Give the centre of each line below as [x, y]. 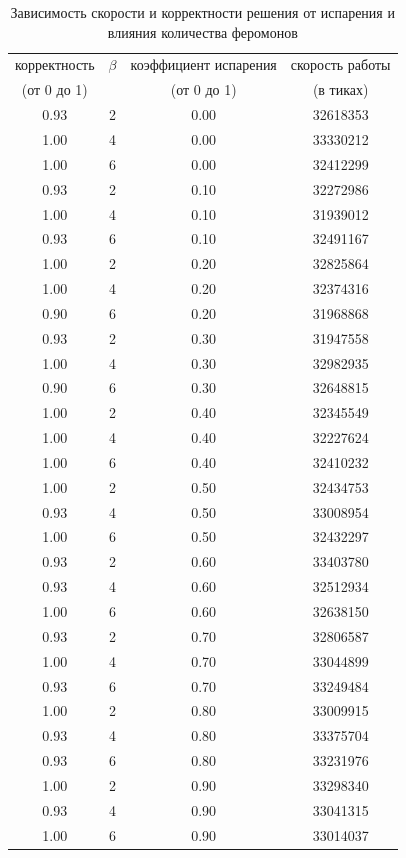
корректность [55, 64]
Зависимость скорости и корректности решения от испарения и [202, 12]
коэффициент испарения [203, 64]
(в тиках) [340, 89]
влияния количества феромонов [202, 31]
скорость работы [340, 64]
